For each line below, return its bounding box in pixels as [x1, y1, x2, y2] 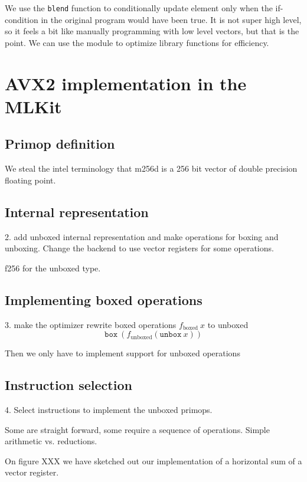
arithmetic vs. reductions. [5, 435, 97, 447]
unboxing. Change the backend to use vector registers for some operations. [5, 242, 274, 254]
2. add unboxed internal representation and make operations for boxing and [5, 230, 279, 242]
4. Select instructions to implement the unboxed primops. [5, 403, 213, 415]
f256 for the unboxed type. [5, 261, 101, 274]
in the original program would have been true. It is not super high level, [41, 13, 302, 25]
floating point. [5, 173, 56, 186]
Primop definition [5, 135, 115, 153]
